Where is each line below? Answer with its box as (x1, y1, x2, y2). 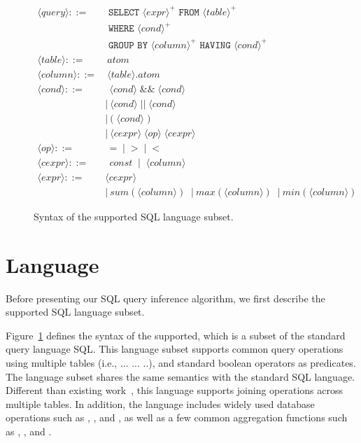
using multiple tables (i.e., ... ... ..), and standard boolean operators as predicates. (6, 356, 356, 370)
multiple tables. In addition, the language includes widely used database (6, 396, 315, 411)
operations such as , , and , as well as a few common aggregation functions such (6, 410, 348, 425)
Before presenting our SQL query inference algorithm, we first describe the (6, 290, 325, 305)
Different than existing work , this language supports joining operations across (6, 383, 344, 398)
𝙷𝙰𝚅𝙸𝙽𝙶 (199, 40, 231, 50)
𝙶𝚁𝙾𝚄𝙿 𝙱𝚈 (108, 40, 148, 50)
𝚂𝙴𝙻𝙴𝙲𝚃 (108, 7, 139, 17)
